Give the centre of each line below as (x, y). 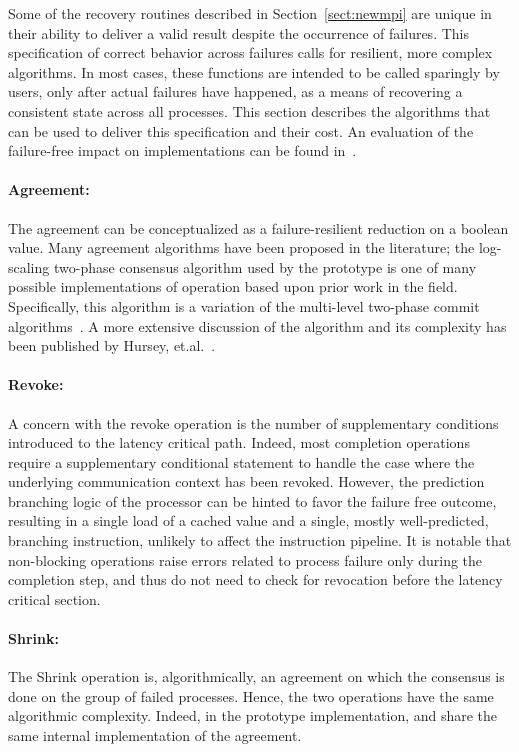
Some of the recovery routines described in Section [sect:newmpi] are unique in (250, 13)
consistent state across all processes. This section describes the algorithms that (249, 110)
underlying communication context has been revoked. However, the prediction (246, 481)
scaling (29, 266)
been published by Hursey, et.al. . (112, 345)
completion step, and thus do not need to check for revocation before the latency (255, 579)
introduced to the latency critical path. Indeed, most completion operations (239, 442)
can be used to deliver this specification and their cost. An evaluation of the (241, 130)
